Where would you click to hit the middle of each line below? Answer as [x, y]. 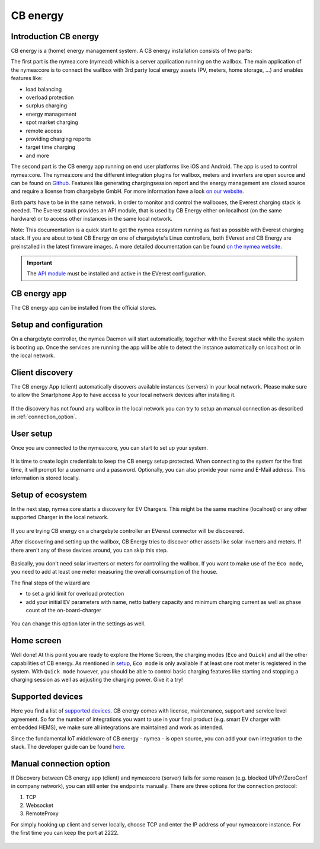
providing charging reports [58, 139]
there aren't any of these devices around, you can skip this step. [89, 550]
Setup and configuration [57, 325]
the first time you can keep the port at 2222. [65, 833]
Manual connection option [60, 763]
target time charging [51, 147]
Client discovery [42, 372]
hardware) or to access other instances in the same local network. [92, 219]
